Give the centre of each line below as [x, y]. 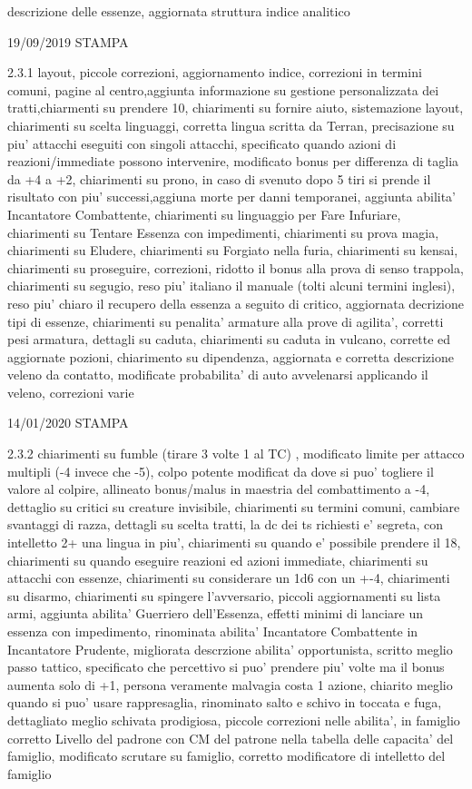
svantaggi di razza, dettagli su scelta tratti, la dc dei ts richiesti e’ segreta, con [226, 524]
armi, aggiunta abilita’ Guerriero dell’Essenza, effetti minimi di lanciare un [216, 613]
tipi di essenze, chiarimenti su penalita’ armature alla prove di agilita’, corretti [226, 321]
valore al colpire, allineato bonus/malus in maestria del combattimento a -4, [219, 489]
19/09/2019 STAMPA [68, 41]
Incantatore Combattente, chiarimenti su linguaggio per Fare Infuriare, [204, 214]
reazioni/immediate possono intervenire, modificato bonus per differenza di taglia [233, 161]
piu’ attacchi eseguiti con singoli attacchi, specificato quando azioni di [202, 143]
